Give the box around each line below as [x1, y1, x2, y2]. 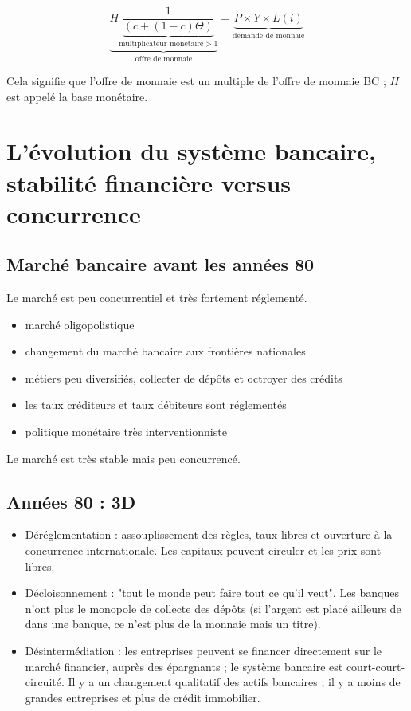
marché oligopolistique [25, 316, 135, 332]
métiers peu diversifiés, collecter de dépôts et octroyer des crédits [25, 369, 342, 386]
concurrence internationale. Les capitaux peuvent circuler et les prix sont [25, 542, 382, 559]
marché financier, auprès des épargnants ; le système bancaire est [25, 658, 343, 674]
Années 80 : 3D [6, 489, 136, 513]
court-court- [346, 658, 405, 674]
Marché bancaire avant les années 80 [6, 252, 315, 277]
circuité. [25, 674, 65, 690]
